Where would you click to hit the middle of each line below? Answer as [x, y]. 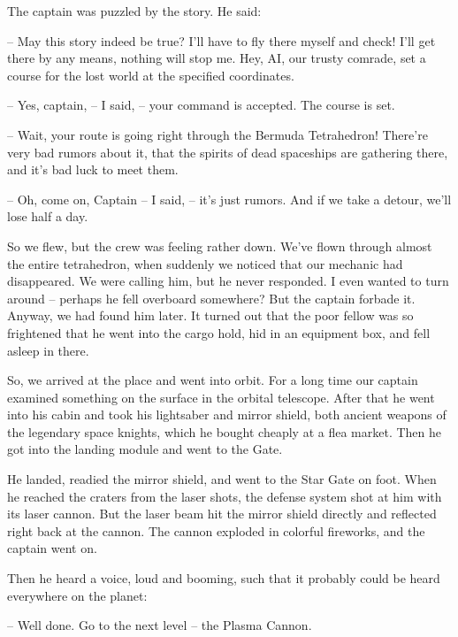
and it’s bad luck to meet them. [93, 169]
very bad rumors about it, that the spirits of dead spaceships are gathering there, [228, 152]
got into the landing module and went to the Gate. [145, 449]
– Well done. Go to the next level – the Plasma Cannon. [160, 625]
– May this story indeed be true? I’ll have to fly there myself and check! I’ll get [221, 40]
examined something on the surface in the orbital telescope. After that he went [221, 397]
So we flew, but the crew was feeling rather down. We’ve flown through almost [220, 246]
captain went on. [52, 548]
